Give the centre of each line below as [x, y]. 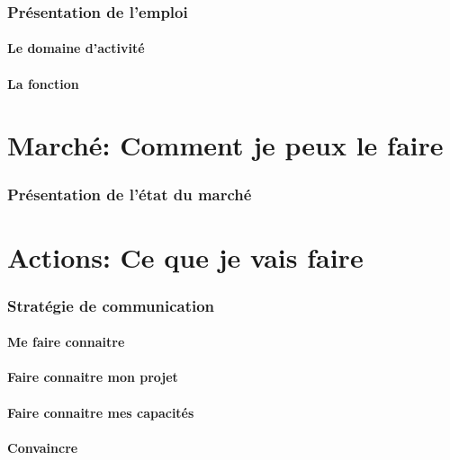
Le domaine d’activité [76, 48]
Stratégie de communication [111, 305]
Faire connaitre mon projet [93, 377]
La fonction [43, 83]
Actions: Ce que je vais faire [185, 257]
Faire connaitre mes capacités [101, 412]
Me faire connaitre [66, 342]
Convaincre [43, 447]
